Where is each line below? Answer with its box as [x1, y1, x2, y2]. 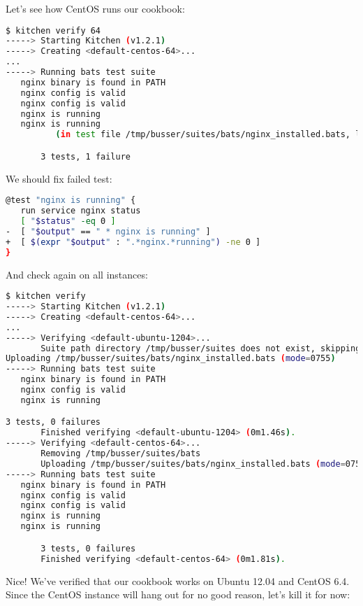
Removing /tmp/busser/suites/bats [40, 449, 201, 459]
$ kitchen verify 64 [6, 25, 101, 36]
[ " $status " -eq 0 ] [20, 216, 116, 227]
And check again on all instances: [6, 267, 148, 281]
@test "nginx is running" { [6, 195, 136, 206]
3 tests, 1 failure [40, 151, 131, 162]
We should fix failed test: [6, 171, 112, 185]
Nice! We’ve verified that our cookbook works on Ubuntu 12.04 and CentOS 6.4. [6, 573, 350, 588]
